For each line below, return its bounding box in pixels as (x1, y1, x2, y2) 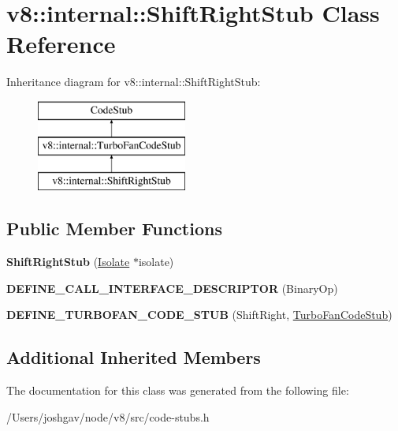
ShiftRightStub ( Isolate (6, 253, 130, 270)
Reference (6, 28, 116, 60)
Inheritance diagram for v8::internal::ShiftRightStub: (6, 73, 261, 90)
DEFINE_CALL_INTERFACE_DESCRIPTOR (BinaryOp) (6, 279, 338, 296)
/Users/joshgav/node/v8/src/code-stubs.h (6, 408, 210, 425)
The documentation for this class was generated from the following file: (6, 382, 349, 399)
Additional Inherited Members (6, 345, 261, 369)
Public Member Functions (6, 216, 222, 241)
